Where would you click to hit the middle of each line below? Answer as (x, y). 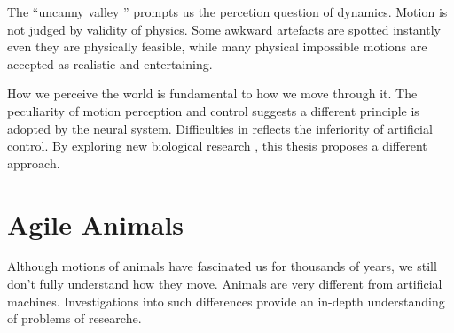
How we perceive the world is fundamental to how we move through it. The (212, 93)
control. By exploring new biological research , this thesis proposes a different (217, 146)
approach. (34, 163)
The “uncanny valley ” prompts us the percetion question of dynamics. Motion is (227, 12)
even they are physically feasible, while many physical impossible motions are (217, 46)
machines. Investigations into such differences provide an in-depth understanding (226, 301)
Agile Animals (96, 224)
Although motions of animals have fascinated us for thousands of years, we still (222, 266)
